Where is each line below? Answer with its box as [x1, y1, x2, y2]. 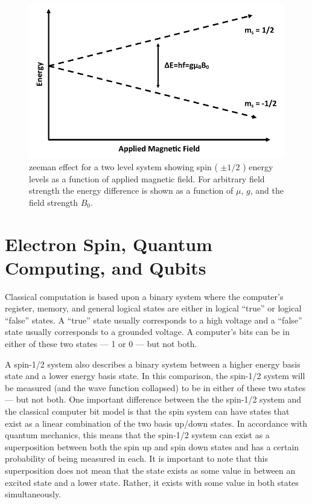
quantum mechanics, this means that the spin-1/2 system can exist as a [5, 429, 270, 441]
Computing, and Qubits [5, 255, 206, 279]
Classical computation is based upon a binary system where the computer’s [5, 290, 284, 302]
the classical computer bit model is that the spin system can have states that [5, 405, 290, 418]
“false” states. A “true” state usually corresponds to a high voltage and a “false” [5, 313, 302, 326]
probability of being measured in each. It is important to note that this [5, 452, 268, 465]
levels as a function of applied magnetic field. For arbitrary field [29, 172, 265, 185]
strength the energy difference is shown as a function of [29, 184, 234, 197]
